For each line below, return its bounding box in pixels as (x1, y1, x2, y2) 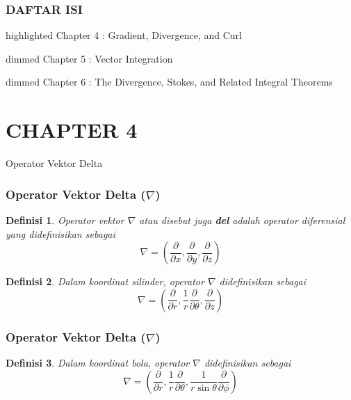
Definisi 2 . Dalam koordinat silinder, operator (6, 274, 204, 289)
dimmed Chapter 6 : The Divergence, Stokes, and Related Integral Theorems (6, 74, 333, 89)
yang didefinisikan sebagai (6, 226, 115, 241)
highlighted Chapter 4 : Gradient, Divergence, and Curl (6, 28, 243, 42)
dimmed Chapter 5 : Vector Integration (6, 51, 173, 65)
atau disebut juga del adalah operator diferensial (139, 212, 345, 227)
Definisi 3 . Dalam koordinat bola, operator (6, 355, 190, 369)
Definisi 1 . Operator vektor (6, 212, 124, 227)
